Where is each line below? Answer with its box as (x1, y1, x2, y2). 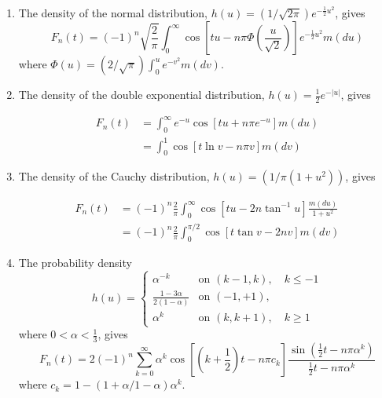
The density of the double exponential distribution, (18, 86, 265, 102)
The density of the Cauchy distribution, (18, 168, 210, 184)
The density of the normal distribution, (18, 5, 208, 20)
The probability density (18, 254, 132, 270)
